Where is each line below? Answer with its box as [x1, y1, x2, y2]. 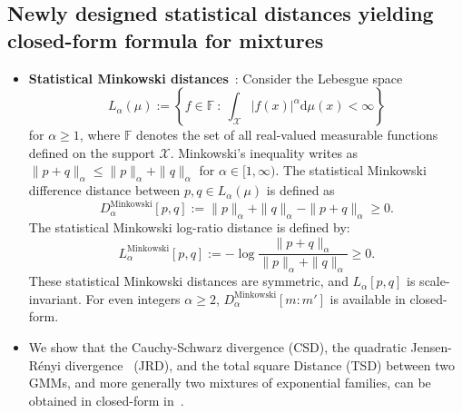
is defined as [266, 181, 335, 200]
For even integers [85, 289, 181, 308]
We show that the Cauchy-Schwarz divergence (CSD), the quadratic [28, 338, 407, 357]
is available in [329, 289, 406, 308]
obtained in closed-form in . [28, 390, 184, 409]
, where [79, 125, 121, 144]
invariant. [28, 289, 82, 308]
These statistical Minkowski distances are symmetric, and [28, 271, 349, 290]
